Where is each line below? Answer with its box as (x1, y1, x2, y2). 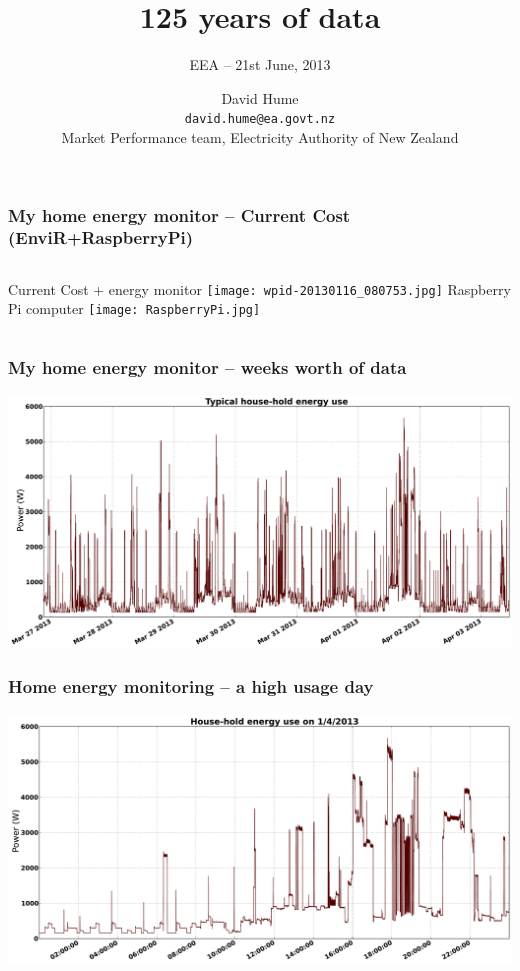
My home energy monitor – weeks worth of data (8, 355, 407, 380)
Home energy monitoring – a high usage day (8, 674, 374, 699)
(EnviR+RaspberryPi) (8, 225, 194, 250)
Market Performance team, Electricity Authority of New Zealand (61, 126, 459, 147)
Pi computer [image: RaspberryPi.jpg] (8, 298, 261, 319)
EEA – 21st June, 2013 (189, 54, 331, 75)
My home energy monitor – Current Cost (8, 202, 351, 227)
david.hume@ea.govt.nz (184, 112, 336, 127)
